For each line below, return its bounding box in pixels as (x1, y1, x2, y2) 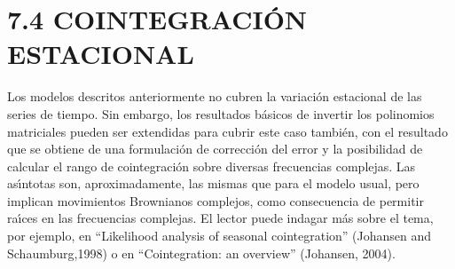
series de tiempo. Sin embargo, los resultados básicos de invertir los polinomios (7, 104, 435, 123)
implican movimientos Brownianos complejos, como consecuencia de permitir (7, 191, 424, 210)
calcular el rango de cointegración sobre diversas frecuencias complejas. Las (7, 156, 416, 175)
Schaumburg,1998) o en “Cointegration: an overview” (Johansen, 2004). (7, 243, 396, 262)
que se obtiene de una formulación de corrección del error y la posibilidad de (7, 139, 423, 158)
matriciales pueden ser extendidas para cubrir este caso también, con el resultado (7, 122, 448, 140)
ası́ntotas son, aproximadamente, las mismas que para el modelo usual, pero (7, 174, 420, 193)
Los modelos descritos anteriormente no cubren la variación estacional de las (7, 87, 422, 106)
